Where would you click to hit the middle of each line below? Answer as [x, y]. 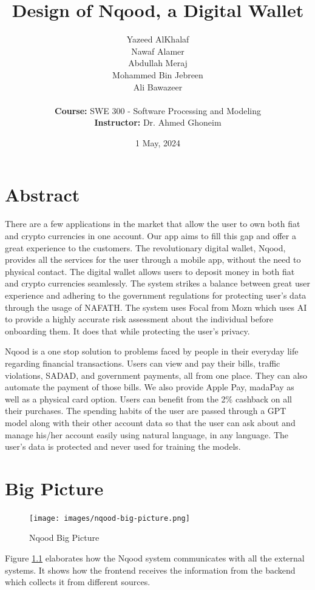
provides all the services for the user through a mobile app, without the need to [153, 259]
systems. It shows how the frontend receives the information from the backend [150, 570]
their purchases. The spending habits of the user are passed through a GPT [146, 411]
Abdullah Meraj [158, 63]
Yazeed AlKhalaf [158, 39]
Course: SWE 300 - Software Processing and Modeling [158, 110]
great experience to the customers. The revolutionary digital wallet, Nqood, [145, 247]
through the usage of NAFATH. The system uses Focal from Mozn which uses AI [156, 307]
